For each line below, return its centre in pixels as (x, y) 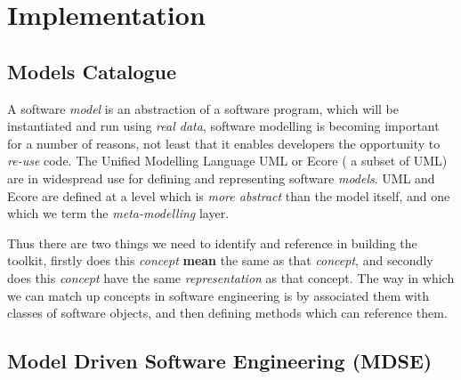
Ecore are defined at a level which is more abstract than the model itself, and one (229, 195)
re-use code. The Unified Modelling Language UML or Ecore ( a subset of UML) (227, 161)
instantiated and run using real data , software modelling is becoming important (223, 126)
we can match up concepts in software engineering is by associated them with (218, 295)
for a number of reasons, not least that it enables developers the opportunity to (224, 143)
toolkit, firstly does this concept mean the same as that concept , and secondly (220, 260)
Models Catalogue (92, 71)
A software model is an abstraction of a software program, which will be (203, 108)
